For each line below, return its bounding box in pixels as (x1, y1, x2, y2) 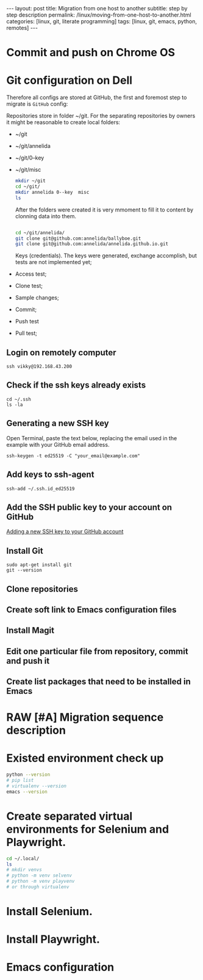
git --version (6, 567, 43, 573)
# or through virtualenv (6, 884, 69, 890)
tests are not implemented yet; (15, 259, 92, 266)
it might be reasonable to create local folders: (6, 119, 121, 126)
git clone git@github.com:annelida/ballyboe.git (15, 235, 141, 241)
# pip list (6, 778, 34, 784)
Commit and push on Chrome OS (6, 46, 176, 59)
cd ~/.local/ (6, 855, 40, 861)
